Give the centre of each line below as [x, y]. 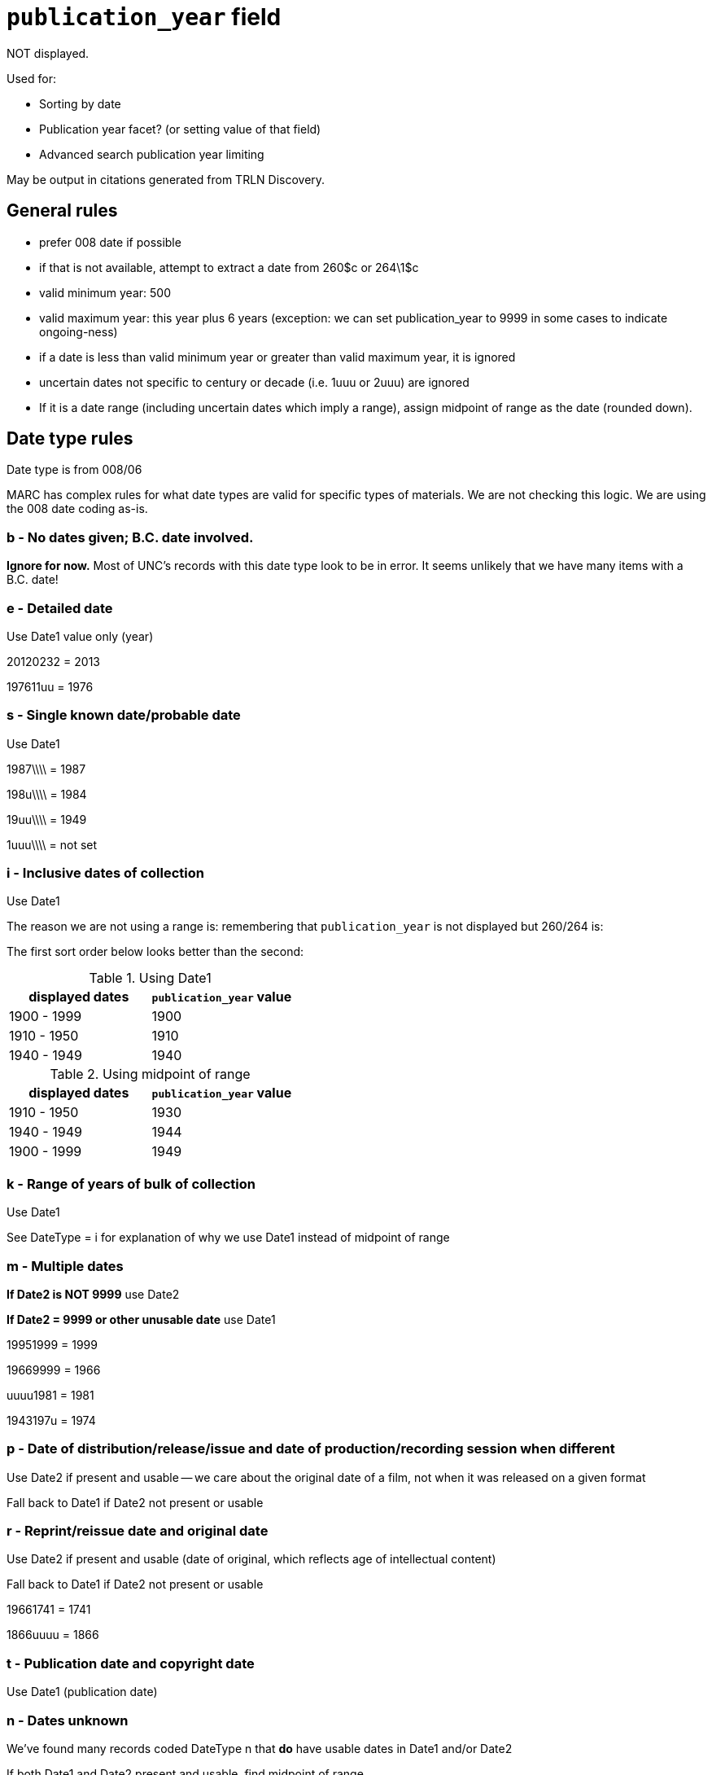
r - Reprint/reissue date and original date [138, 1531]
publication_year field [144, 17]
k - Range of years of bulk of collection [131, 1183]
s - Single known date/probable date [124, 715]
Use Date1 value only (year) [80, 636]
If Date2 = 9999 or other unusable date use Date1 [141, 1319]
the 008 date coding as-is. [77, 509]
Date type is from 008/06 [74, 470]
